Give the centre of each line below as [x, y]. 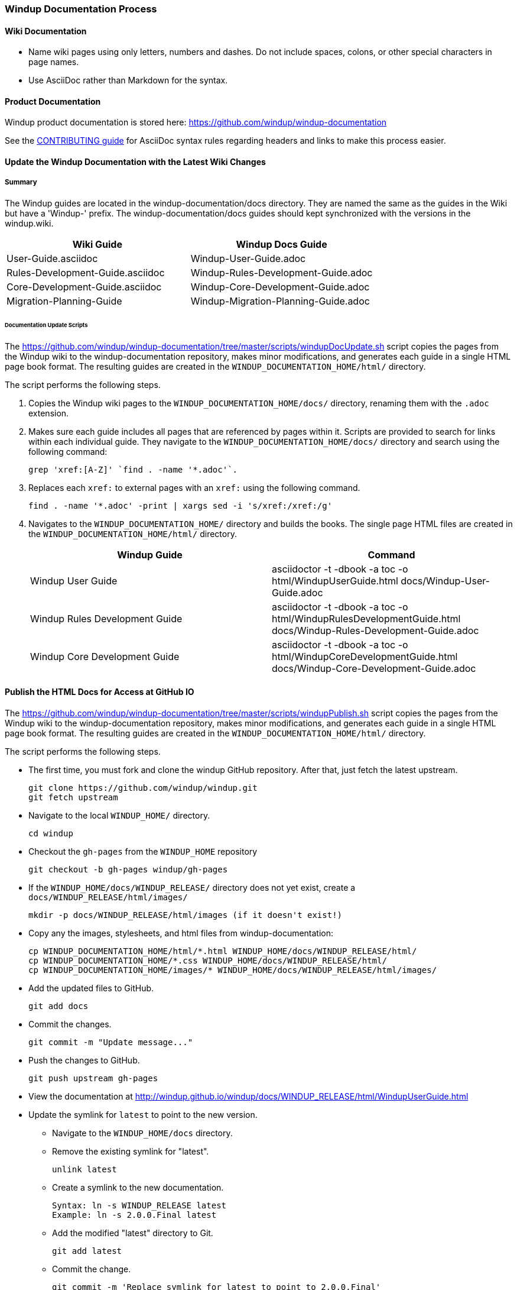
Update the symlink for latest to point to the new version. [143, 1114]
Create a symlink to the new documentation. [138, 1187]
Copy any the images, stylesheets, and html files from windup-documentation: [181, 933]
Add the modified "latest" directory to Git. [133, 1233]
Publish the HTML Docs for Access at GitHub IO [100, 692]
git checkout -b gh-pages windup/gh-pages [128, 869]
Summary [21, 182]
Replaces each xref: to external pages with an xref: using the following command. [194, 487]
